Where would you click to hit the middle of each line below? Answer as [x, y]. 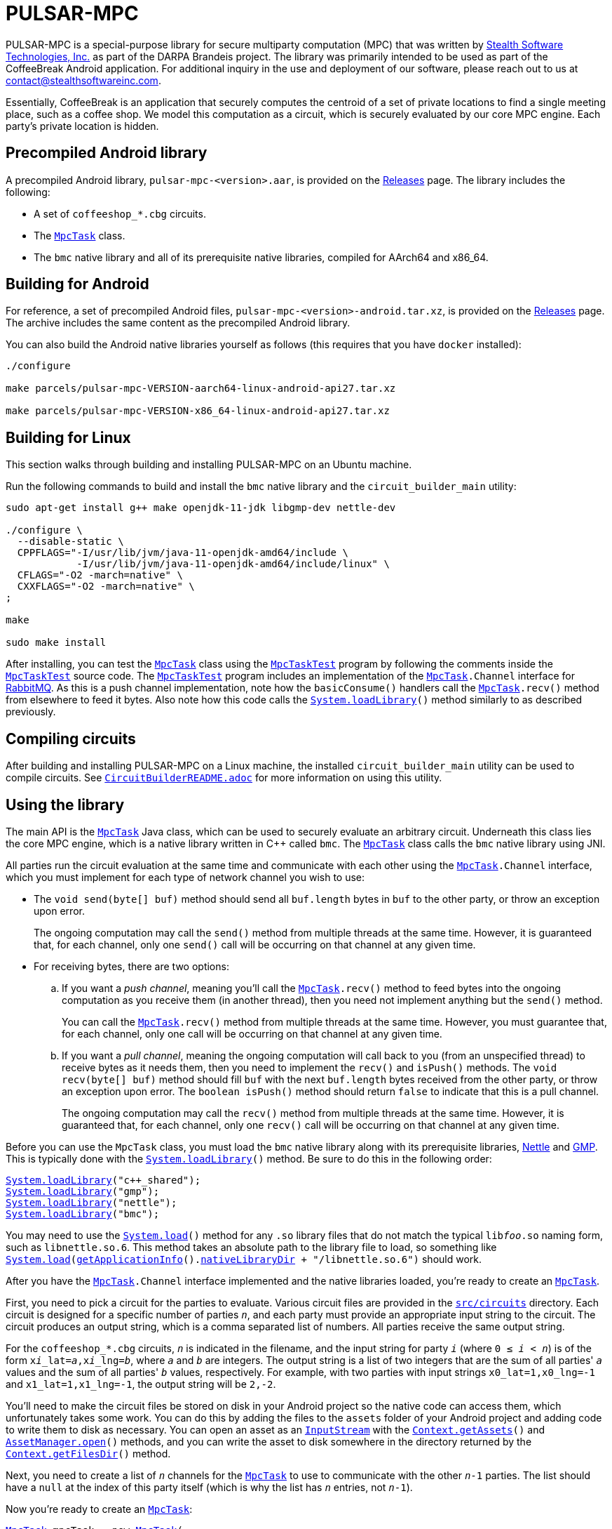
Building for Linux [68, 437]
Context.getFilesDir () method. [88, 1453]
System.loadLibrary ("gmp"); [83, 1191]
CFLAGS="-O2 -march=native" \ [100, 575]
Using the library [65, 805]
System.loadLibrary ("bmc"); [83, 1213]
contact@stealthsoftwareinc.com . [83, 80]
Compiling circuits [71, 739]
